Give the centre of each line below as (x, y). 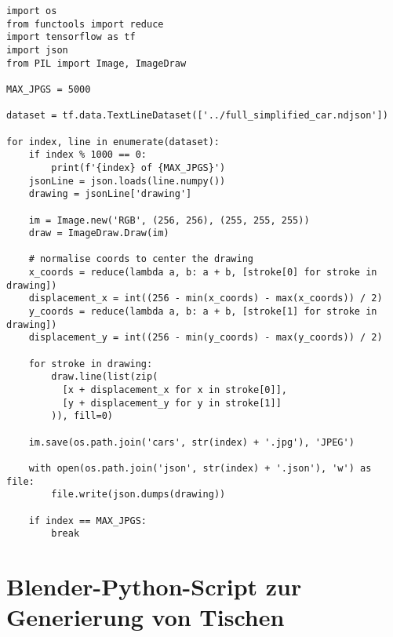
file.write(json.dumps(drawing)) (138, 495)
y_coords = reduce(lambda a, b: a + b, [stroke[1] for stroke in (203, 312)
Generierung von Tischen (146, 617)
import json (37, 50)
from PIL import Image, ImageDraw (96, 63)
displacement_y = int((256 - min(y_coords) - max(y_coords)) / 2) (206, 338)
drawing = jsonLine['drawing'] (110, 194)
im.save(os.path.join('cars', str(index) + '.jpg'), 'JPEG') (191, 442)
